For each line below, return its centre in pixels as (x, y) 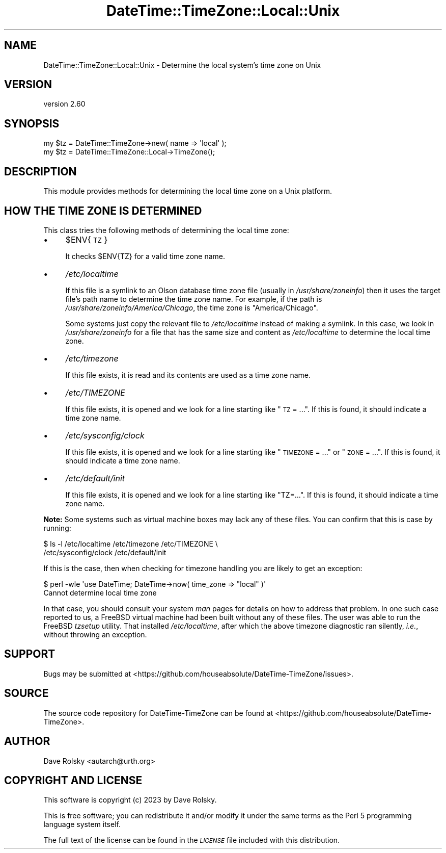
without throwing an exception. (95, 634)
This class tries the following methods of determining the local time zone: (166, 230)
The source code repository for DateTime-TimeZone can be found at (158, 713)
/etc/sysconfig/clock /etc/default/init (105, 552)
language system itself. (82, 824)
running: (57, 528)
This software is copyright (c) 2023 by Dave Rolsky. (130, 800)
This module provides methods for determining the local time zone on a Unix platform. (188, 191)
